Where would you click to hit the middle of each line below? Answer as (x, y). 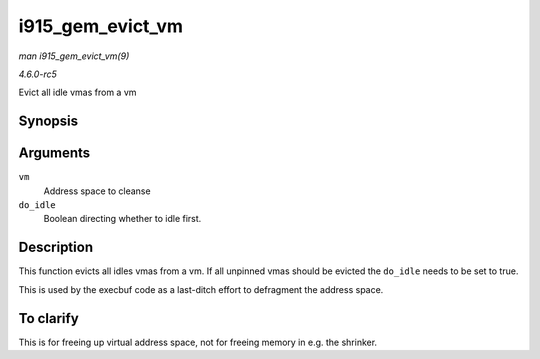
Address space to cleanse (97, 191)
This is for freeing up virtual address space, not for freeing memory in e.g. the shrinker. (198, 342)
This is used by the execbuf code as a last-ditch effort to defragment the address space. (201, 289)
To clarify (48, 318)
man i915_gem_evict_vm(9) (74, 56)
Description (56, 247)
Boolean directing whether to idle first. (122, 219)
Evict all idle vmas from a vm (77, 92)
